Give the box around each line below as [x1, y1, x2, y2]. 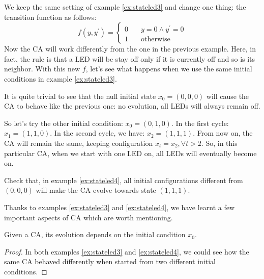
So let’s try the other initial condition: [4, 117, 123, 128]
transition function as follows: [4, 11, 97, 22]
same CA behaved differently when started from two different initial [4, 256, 216, 267]
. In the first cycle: [171, 117, 229, 128]
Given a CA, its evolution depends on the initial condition [4, 229, 186, 240]
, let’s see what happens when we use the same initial [85, 63, 252, 74]
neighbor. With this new [4, 63, 80, 74]
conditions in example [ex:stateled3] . [4, 73, 117, 84]
